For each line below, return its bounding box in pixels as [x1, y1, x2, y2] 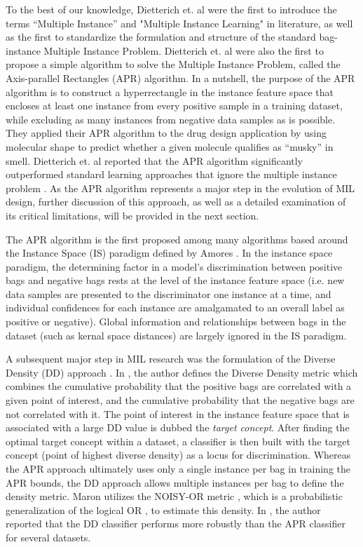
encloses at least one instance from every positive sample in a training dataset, [6, 98, 343, 113]
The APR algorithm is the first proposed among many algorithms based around [6, 231, 348, 246]
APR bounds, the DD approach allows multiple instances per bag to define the [6, 475, 344, 489]
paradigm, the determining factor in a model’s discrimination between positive [6, 259, 343, 273]
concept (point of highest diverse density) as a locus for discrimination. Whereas [6, 447, 351, 462]
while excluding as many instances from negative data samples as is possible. [6, 112, 336, 126]
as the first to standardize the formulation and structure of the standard [6, 29, 316, 44]
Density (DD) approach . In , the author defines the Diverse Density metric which [6, 365, 358, 379]
